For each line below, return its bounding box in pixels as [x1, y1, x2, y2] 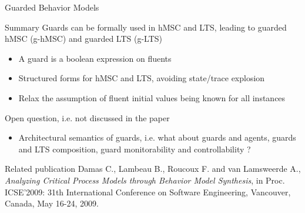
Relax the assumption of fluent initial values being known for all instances [18, 91, 286, 104]
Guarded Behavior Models [5, 1, 99, 13]
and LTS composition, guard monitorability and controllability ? [18, 142, 251, 155]
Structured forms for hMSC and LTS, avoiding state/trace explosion [18, 72, 265, 84]
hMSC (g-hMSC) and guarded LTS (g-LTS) [5, 32, 163, 45]
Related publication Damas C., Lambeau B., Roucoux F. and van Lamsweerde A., [5, 162, 301, 175]
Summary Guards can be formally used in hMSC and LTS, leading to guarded [5, 21, 287, 33]
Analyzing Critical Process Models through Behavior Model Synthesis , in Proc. [5, 174, 285, 186]
